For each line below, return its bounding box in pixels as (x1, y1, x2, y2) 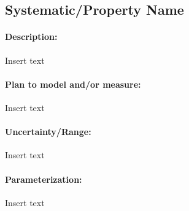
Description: (5, 30, 58, 43)
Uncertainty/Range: (5, 125, 91, 138)
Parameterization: (5, 172, 82, 185)
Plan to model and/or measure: (5, 77, 141, 90)
